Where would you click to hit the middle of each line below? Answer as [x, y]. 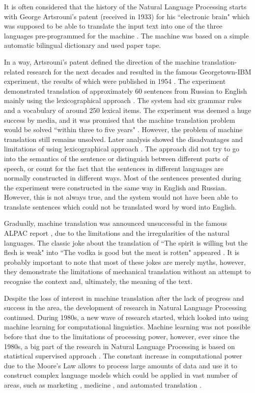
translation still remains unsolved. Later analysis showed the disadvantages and [123, 139]
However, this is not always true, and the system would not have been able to [121, 197]
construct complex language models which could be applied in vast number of [121, 375]
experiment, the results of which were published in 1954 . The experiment [115, 81]
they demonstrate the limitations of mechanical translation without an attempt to [127, 271]
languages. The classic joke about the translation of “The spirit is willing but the [126, 242]
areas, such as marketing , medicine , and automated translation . [103, 384]
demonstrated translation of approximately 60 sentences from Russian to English [126, 90]
